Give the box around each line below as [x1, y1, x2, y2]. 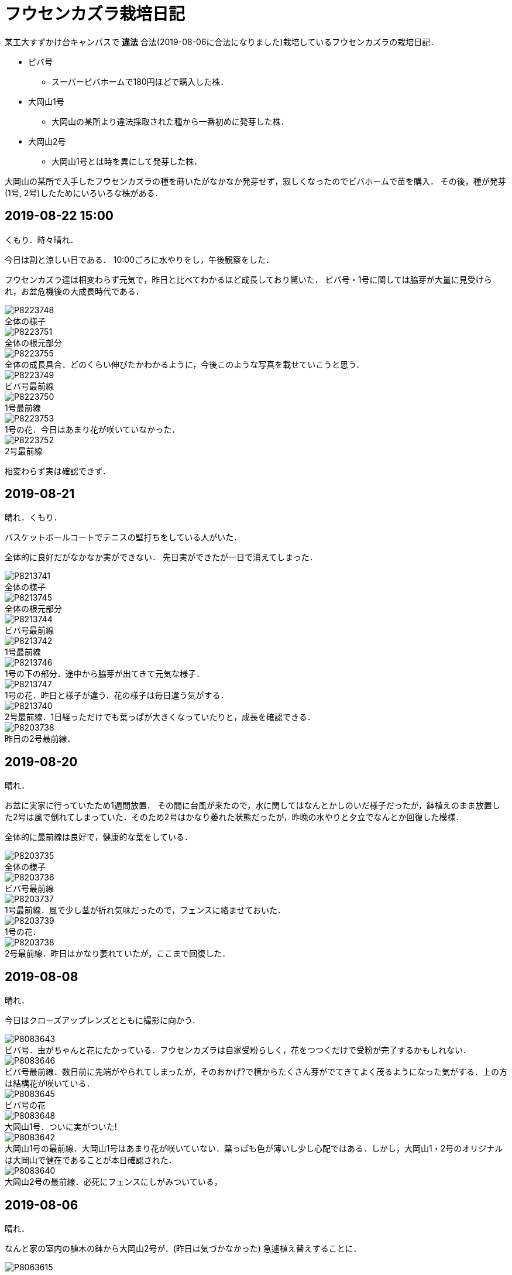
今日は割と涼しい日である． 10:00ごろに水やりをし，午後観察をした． [5, 254, 274, 265]
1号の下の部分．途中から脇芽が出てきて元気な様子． [5, 669, 205, 679]
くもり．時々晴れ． [5, 234, 78, 245]
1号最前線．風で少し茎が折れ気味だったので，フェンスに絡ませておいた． [5, 905, 286, 916]
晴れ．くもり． [5, 512, 62, 523]
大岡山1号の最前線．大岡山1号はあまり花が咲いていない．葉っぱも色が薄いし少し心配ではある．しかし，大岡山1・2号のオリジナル [5, 1143, 503, 1154]
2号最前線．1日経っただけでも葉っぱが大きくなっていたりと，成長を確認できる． [5, 712, 315, 722]
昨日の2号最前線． [5, 734, 75, 744]
